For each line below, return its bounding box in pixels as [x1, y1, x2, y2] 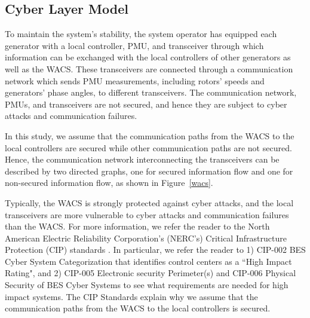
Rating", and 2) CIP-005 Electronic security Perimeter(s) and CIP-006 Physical [5, 267, 296, 279]
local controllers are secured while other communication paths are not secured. [5, 141, 292, 154]
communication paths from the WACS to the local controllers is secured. [5, 302, 271, 314]
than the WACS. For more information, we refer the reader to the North [5, 220, 270, 233]
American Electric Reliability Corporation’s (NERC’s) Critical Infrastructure [5, 231, 287, 244]
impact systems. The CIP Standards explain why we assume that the [5, 290, 258, 302]
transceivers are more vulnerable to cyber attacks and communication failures [5, 208, 289, 221]
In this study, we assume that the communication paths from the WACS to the [5, 129, 294, 142]
